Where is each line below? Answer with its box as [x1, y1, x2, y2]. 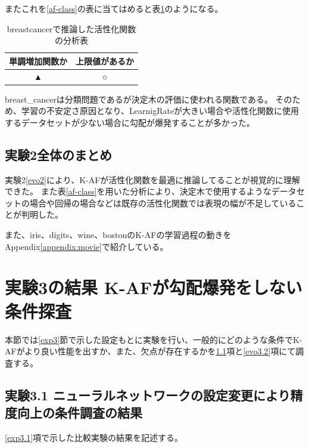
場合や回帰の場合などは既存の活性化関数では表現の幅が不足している [29, 196, 296, 209]
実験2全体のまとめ [5, 145, 113, 163]
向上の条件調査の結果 [17, 403, 142, 422]
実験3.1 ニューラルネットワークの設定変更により [5, 385, 291, 404]
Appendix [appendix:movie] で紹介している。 [5, 240, 168, 252]
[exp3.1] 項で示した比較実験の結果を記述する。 [5, 431, 183, 443]
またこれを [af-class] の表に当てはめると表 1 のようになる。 [5, 2, 223, 14]
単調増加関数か [9, 54, 67, 67]
